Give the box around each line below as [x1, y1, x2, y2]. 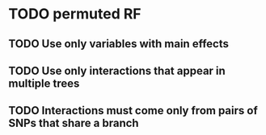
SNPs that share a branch [8, 117, 139, 130]
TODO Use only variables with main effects [8, 37, 229, 51]
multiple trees [8, 76, 80, 90]
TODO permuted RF [8, 5, 141, 23]
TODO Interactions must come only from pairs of [8, 104, 258, 117]
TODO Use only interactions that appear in [8, 63, 226, 77]
